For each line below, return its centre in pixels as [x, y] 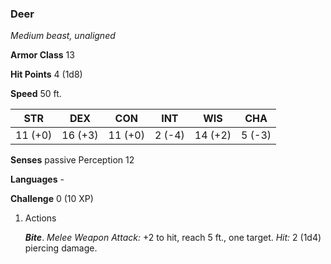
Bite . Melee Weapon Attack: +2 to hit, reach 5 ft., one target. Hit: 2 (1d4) [173, 238]
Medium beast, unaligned [63, 36]
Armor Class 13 [42, 55]
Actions [40, 218]
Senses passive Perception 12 [72, 160]
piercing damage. [61, 248]
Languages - [37, 179]
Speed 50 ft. [36, 94]
